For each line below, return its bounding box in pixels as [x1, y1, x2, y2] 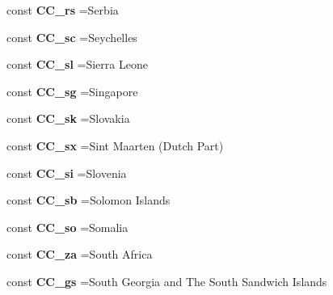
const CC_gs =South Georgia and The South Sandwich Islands [6, 272, 327, 289]
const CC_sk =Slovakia [6, 110, 130, 127]
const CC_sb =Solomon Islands [6, 192, 171, 209]
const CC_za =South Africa [6, 246, 153, 263]
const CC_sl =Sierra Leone [6, 56, 148, 73]
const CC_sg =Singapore [6, 82, 138, 99]
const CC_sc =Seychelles [6, 28, 137, 45]
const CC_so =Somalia [6, 218, 129, 235]
